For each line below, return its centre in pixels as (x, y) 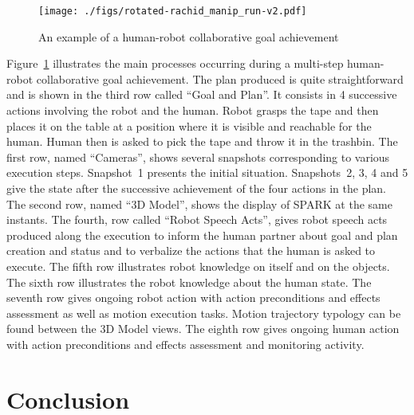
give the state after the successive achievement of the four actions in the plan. (197, 188)
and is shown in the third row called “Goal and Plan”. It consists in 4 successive (202, 94)
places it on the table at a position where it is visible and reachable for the (189, 125)
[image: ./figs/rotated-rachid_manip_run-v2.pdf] (173, 11)
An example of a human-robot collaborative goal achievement (189, 36)
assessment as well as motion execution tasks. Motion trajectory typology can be (204, 313)
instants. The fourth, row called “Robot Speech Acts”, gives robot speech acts (197, 219)
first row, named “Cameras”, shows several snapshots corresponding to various (198, 157)
